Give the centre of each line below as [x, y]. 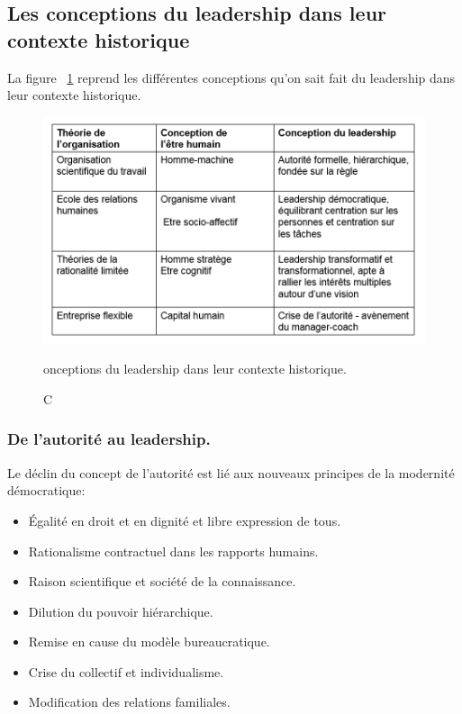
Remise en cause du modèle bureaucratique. [149, 642]
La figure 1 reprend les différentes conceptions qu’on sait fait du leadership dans [231, 77]
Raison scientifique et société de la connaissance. [162, 581]
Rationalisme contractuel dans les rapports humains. [173, 551]
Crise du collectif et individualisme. [126, 671]
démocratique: [46, 490]
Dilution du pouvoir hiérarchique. [121, 611]
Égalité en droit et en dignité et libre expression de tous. [185, 520]
